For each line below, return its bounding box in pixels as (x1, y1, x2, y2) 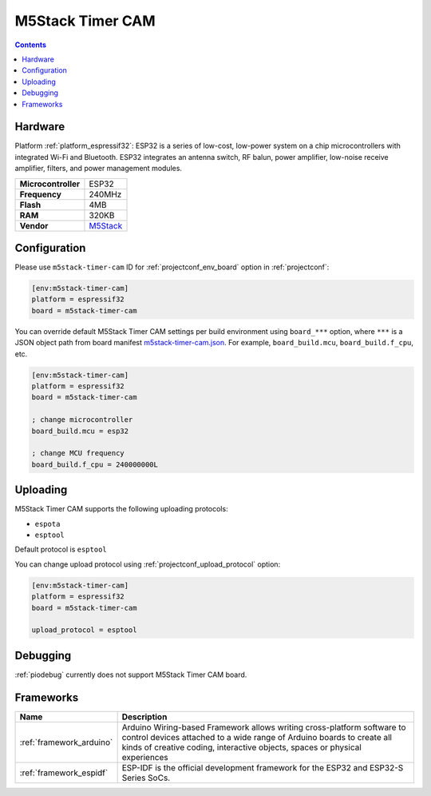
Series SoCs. (121, 772, 171, 783)
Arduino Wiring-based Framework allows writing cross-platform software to (121, 722, 406, 733)
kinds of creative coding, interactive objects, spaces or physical (121, 742, 362, 753)
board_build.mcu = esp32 (31, 426, 129, 436)
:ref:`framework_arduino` (19, 736, 113, 747)
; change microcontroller (31, 416, 133, 424)
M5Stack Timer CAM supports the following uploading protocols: (14, 504, 228, 514)
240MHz (89, 189, 122, 200)
